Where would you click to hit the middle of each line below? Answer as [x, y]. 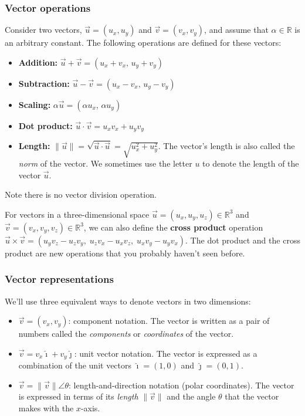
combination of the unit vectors [75, 365]
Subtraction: [44, 83]
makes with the [46, 408]
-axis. [90, 408]
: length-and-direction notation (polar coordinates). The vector [182, 385]
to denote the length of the [251, 163]
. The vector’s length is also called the [226, 146]
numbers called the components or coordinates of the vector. [126, 334]
